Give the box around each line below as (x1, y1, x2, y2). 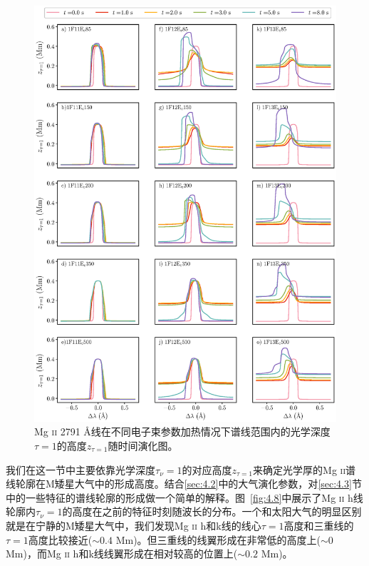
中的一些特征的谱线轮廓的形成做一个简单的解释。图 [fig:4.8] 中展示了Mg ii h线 (6, 490, 363, 505)
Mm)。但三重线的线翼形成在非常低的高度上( (115, 532, 321, 547)
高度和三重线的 (284, 517, 354, 532)
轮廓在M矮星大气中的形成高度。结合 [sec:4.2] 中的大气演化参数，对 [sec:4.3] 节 (15, 476, 362, 491)
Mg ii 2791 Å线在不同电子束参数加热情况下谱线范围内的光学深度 (34, 424, 331, 439)
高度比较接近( (28, 532, 93, 547)
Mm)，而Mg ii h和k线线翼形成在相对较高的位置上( (6, 546, 238, 561)
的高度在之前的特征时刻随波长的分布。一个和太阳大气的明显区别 (62, 504, 362, 519)
